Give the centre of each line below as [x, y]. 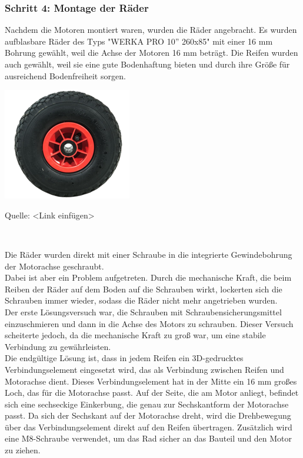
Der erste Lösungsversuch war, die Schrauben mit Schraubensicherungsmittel [143, 311]
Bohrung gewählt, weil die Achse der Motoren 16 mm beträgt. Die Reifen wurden [151, 53]
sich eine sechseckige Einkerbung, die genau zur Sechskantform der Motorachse [147, 404]
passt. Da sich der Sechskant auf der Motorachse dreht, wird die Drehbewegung [148, 415]
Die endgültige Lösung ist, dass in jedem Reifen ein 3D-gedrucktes [124, 358]
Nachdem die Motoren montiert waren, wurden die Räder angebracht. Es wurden [151, 30]
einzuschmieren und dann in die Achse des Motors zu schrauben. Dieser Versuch [149, 323]
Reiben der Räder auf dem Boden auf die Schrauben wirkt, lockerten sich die [144, 289]
